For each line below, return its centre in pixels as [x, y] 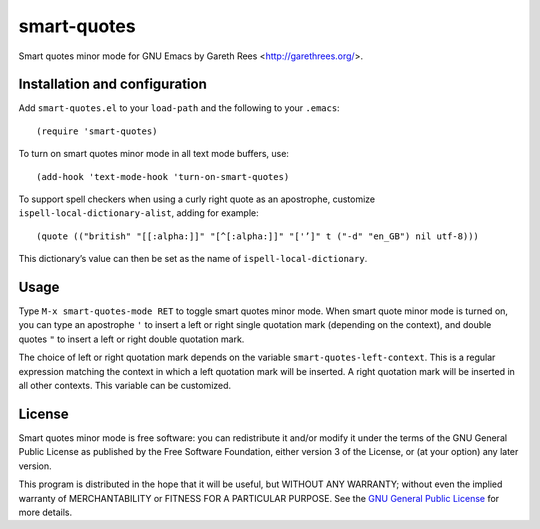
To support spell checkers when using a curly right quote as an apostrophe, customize [196, 199]
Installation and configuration [112, 84]
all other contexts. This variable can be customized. [125, 386]
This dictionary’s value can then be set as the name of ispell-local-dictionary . [193, 259]
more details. [45, 512]
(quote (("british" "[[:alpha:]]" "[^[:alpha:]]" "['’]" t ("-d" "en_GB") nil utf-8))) [258, 236]
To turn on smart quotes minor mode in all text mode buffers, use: [154, 154]
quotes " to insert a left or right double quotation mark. [131, 339]
